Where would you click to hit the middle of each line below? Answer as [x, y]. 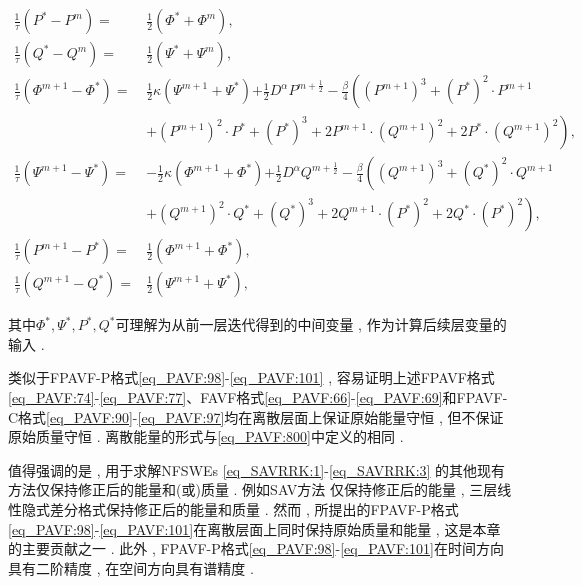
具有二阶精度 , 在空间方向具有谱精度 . [131, 567]
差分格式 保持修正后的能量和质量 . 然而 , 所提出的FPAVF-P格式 [254, 509]
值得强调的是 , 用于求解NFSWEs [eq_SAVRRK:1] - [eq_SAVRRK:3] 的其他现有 [257, 469]
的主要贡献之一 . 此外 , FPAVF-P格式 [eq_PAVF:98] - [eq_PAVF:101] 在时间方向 [256, 548]
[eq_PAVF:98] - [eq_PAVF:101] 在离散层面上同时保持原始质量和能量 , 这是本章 [254, 528]
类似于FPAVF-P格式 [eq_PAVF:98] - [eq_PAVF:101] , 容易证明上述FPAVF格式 [251, 377]
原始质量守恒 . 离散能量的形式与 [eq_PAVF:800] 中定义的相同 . [206, 436]
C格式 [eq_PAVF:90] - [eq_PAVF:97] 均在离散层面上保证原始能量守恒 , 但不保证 [256, 416]
